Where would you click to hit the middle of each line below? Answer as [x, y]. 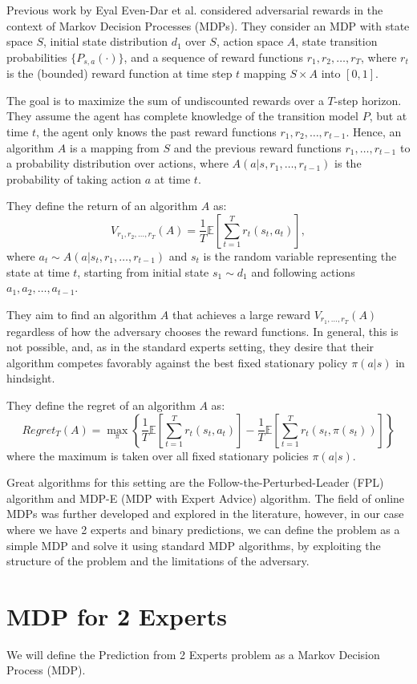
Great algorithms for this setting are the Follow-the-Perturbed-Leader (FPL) [195, 482]
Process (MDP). [46, 670]
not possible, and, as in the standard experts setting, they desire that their [190, 347]
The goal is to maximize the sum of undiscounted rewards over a [165, 100]
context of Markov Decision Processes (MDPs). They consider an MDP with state [208, 25]
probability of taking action [74, 178]
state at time [38, 271]
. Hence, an [374, 132]
